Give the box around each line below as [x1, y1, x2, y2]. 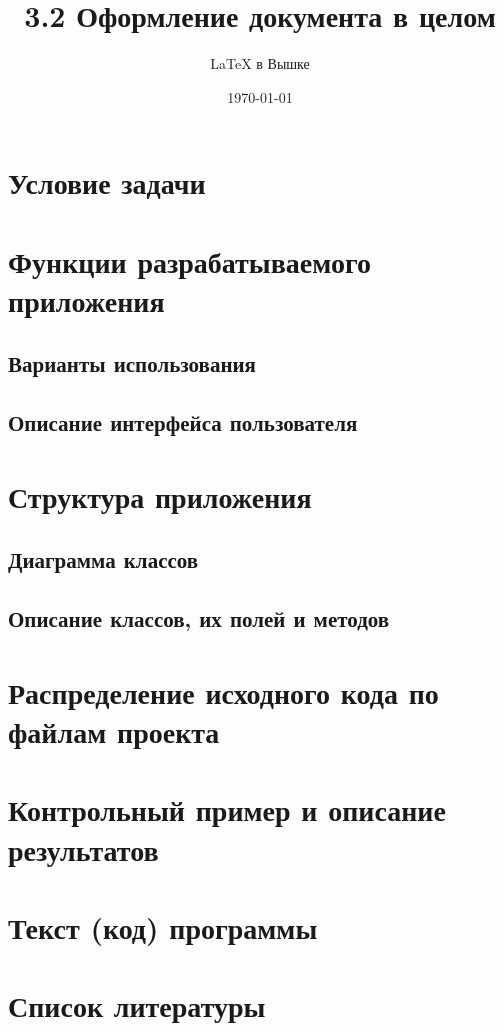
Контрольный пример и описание [8, 789, 446, 830]
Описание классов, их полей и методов [8, 603, 390, 634]
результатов [8, 828, 159, 869]
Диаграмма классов [8, 544, 199, 575]
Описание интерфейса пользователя [8, 407, 358, 438]
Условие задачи [8, 162, 206, 203]
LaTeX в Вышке [210, 53, 310, 74]
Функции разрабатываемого [8, 240, 371, 281]
